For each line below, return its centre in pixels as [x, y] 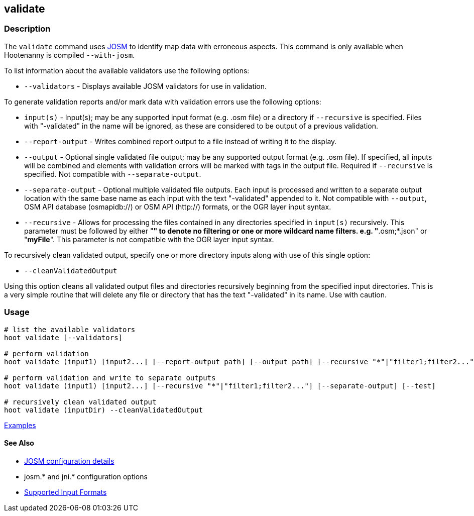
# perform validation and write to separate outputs [110, 378]
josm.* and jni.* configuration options [86, 476]
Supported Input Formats [66, 492]
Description [27, 29]
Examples [20, 425]
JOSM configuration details [69, 461]
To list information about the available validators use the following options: [127, 70]
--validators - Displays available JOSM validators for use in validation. [146, 86]
